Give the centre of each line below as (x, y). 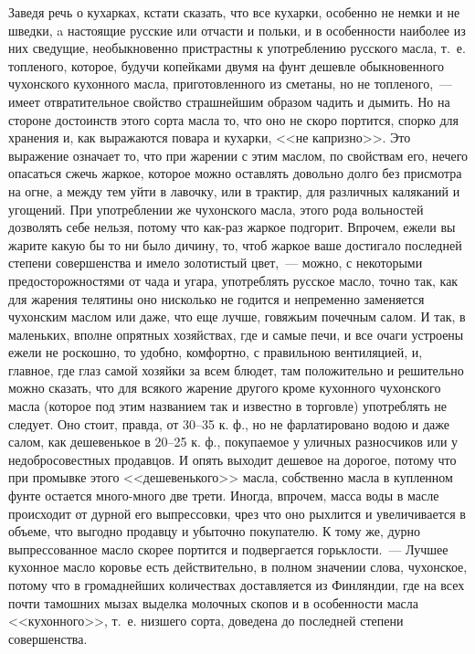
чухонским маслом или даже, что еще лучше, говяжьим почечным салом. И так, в (237, 316)
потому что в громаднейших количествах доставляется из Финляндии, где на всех (237, 585)
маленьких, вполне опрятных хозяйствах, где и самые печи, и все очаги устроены (236, 334)
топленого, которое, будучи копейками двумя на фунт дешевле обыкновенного (226, 65)
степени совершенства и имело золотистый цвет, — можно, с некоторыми (216, 263)
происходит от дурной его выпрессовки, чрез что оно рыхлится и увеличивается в (237, 513)
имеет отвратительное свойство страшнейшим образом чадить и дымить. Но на (229, 101)
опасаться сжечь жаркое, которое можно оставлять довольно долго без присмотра (235, 173)
